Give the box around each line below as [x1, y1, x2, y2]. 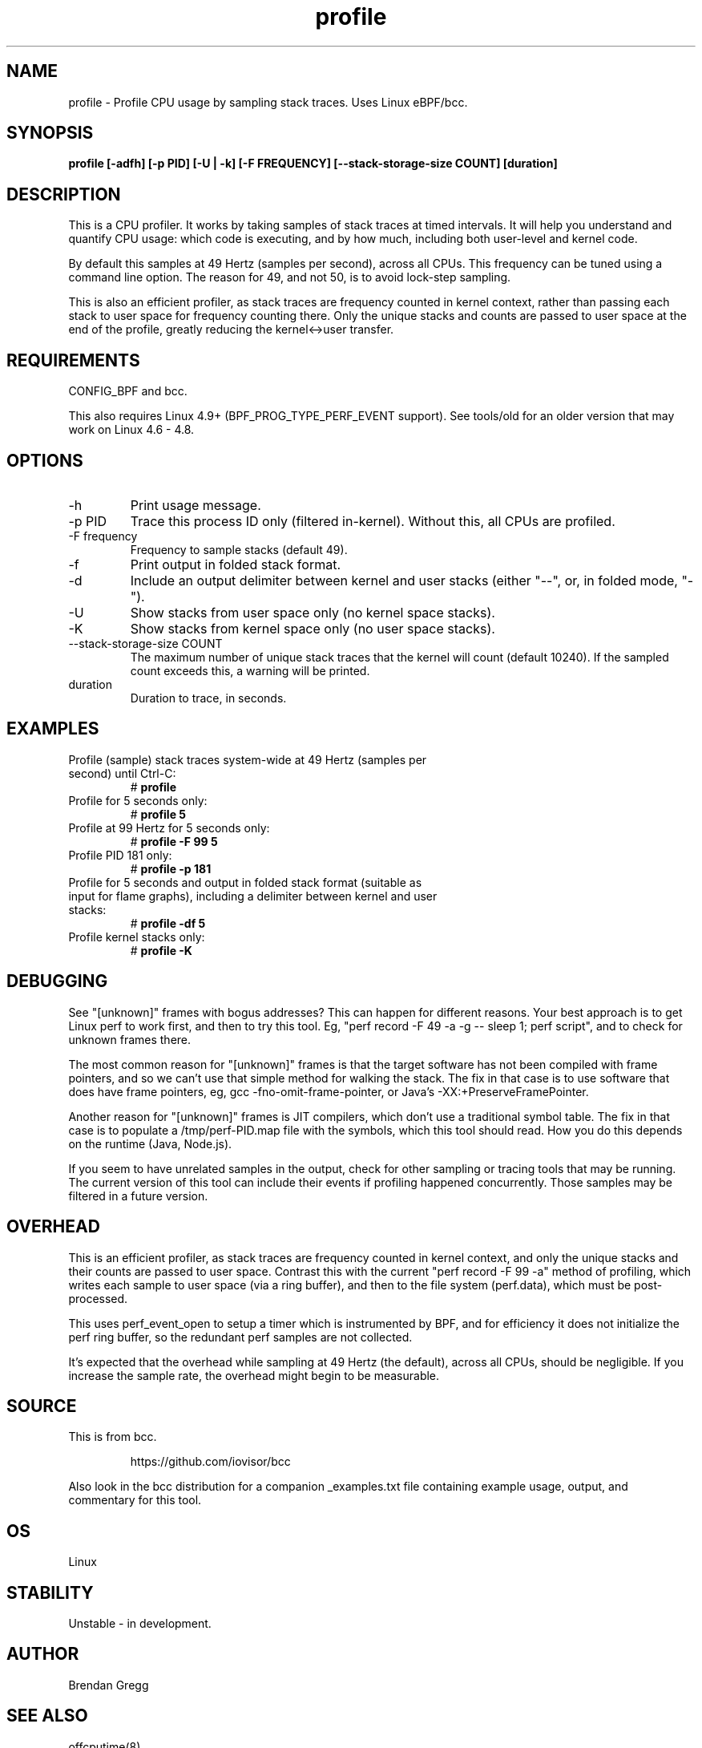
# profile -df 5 [130, 916, 206, 930]
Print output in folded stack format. [130, 556, 341, 573]
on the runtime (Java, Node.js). [68, 1136, 232, 1151]
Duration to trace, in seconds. [130, 690, 287, 705]
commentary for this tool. [68, 1493, 202, 1507]
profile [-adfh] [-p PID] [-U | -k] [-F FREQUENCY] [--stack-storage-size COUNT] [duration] [68, 156, 558, 171]
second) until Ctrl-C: [68, 766, 176, 780]
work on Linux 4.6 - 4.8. [68, 423, 195, 437]
